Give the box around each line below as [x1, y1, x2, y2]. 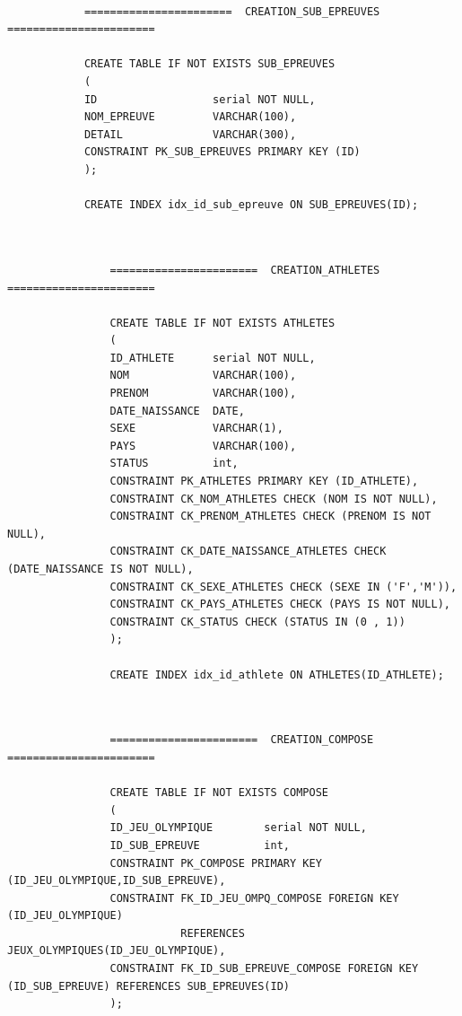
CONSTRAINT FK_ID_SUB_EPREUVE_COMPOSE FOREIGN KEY [109, 962, 419, 976]
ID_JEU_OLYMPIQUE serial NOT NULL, [109, 821, 367, 835]
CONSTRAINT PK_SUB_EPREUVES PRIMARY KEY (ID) [83, 145, 361, 159]
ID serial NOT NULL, [83, 92, 316, 106]
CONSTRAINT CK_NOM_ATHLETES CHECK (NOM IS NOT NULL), [109, 492, 438, 505]
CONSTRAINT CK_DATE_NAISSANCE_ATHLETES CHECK [109, 545, 387, 558]
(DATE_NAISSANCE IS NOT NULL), [7, 563, 194, 575]
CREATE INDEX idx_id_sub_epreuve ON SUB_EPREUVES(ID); [83, 198, 419, 212]
